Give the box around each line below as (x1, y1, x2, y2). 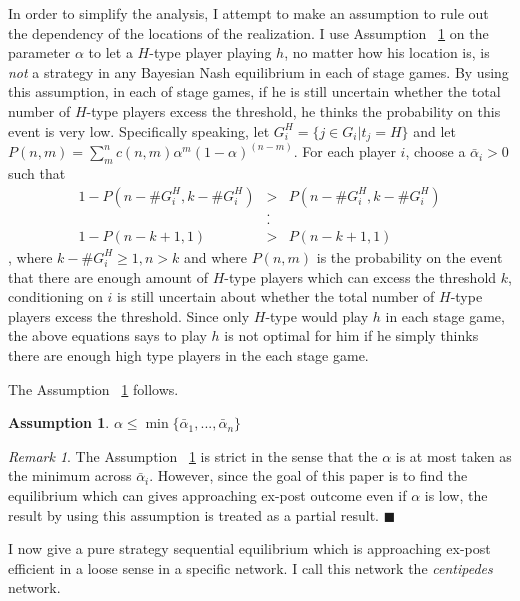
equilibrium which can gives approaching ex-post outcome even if (8, 484, 407, 505)
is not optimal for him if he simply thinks (224, 325, 479, 346)
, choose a (405, 141, 466, 162)
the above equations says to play (8, 325, 207, 346)
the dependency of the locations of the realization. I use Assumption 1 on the (8, 22, 489, 43)
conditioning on (8, 286, 103, 307)
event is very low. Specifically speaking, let (8, 120, 270, 141)
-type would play (265, 305, 369, 326)
